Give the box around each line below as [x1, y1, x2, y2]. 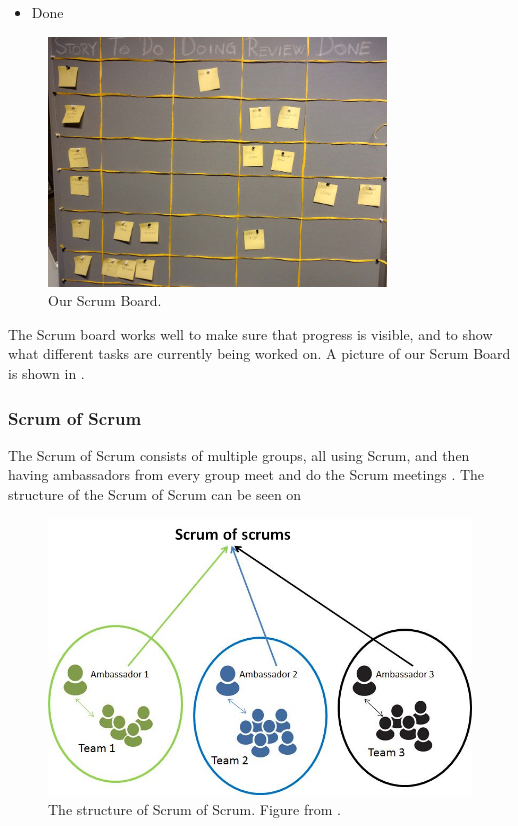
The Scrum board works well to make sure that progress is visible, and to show [8, 323, 493, 344]
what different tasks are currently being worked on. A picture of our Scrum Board [8, 343, 511, 364]
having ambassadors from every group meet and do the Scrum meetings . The [8, 464, 485, 485]
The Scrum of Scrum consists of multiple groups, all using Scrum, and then [8, 444, 470, 465]
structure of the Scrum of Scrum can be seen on [8, 484, 302, 505]
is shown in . [8, 363, 85, 384]
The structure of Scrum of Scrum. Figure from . [48, 799, 341, 820]
